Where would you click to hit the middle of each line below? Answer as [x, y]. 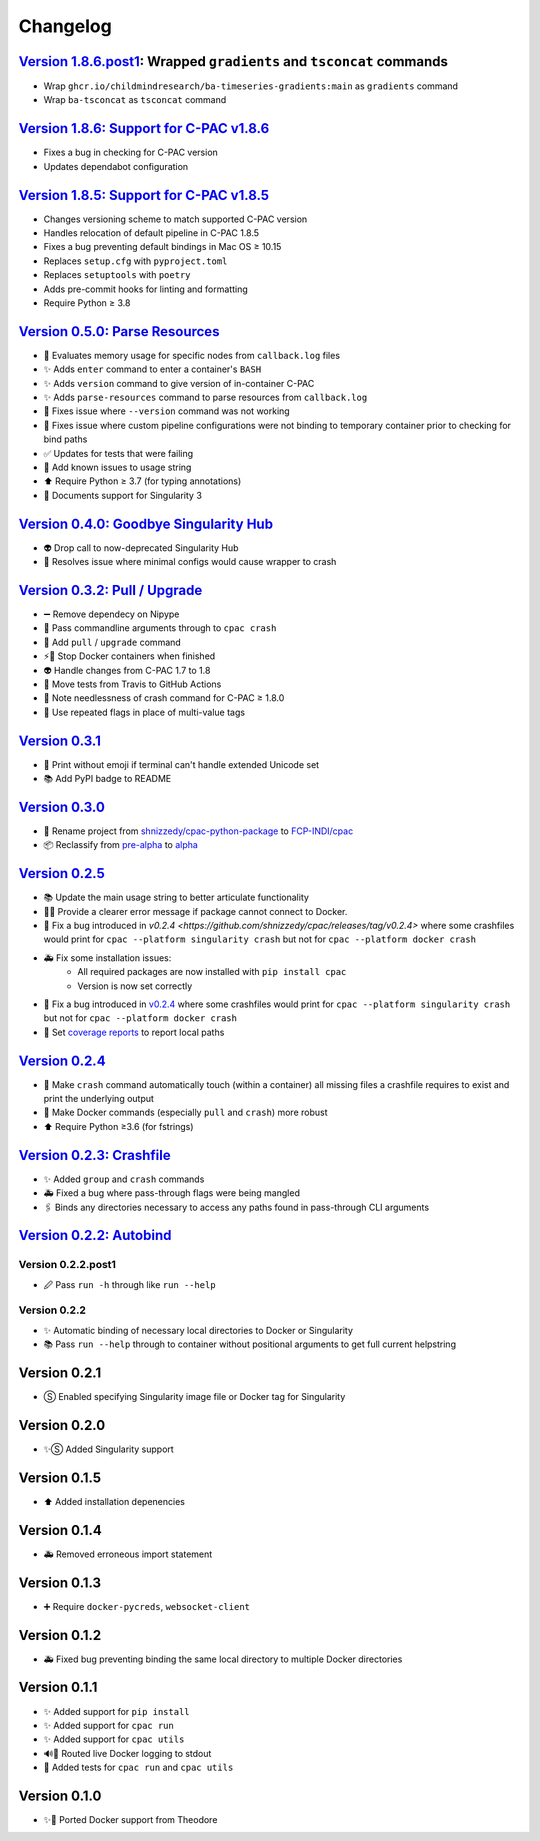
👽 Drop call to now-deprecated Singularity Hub [141, 547]
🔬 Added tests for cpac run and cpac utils [138, 1767]
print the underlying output [99, 1099]
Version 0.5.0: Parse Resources [119, 331]
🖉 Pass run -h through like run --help [129, 1284]
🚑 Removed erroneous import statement [128, 1554]
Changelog [65, 26]
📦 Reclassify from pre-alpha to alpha [121, 845]
